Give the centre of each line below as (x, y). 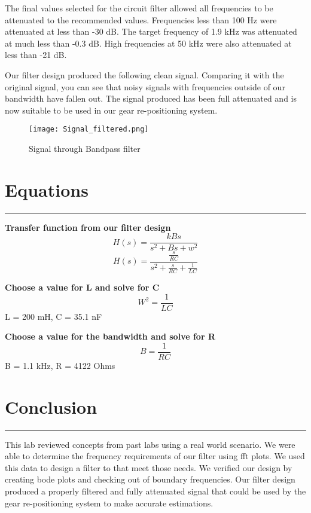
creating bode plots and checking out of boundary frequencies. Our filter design (150, 479)
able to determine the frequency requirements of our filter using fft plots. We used (155, 456)
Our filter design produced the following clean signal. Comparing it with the (144, 74)
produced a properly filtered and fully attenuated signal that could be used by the (155, 491)
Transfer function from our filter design (88, 227)
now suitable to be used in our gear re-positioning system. (111, 110)
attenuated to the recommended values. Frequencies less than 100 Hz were (141, 19)
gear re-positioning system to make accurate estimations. (109, 503)
